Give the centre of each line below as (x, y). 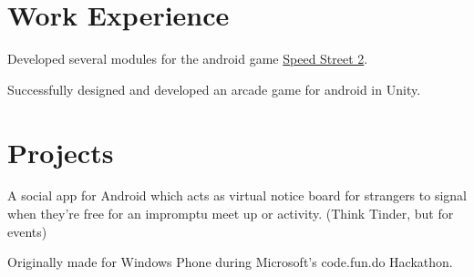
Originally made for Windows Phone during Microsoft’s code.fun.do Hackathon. (230, 262)
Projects (61, 152)
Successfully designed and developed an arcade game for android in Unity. (214, 89)
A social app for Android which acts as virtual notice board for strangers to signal (237, 195)
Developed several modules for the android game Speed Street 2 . (188, 59)
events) (27, 231)
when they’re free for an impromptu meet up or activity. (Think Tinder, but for (231, 214)
